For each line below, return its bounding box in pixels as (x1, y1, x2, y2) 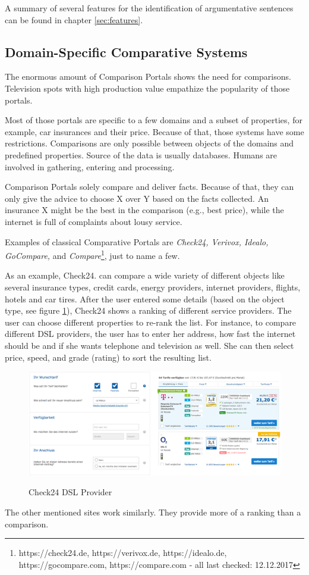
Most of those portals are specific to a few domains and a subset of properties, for (5, 114, 302, 126)
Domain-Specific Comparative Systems (5, 42, 248, 61)
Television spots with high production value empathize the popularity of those (5, 82, 290, 94)
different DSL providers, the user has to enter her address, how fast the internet (5, 327, 296, 340)
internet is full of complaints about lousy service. (5, 215, 182, 227)
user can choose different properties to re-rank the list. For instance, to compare (5, 315, 297, 328)
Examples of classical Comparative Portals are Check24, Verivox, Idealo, (5, 235, 269, 248)
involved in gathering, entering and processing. (5, 160, 175, 173)
